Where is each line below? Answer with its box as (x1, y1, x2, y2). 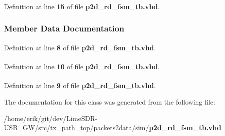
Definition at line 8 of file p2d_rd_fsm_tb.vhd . (4, 43, 156, 53)
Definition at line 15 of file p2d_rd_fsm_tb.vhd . (4, 1, 160, 11)
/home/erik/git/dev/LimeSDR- (4, 113, 98, 123)
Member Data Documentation (4, 22, 124, 34)
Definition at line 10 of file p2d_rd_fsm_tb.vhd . (4, 61, 160, 72)
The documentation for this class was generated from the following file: (4, 97, 215, 106)
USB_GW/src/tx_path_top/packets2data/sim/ (4, 122, 149, 133)
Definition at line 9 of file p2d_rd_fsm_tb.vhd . (4, 80, 156, 91)
